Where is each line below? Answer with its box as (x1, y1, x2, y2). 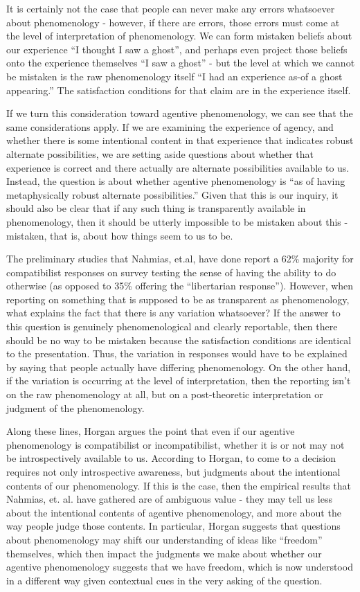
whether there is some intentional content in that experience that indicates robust (6, 133, 354, 147)
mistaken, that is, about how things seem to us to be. (6, 228, 233, 242)
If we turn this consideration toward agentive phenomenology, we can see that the (6, 106, 353, 120)
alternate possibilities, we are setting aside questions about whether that (6, 146, 314, 161)
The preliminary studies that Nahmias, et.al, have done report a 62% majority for (6, 251, 354, 266)
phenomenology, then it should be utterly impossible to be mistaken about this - (6, 214, 348, 228)
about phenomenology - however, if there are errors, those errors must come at (6, 15, 340, 29)
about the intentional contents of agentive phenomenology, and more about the (6, 505, 341, 519)
